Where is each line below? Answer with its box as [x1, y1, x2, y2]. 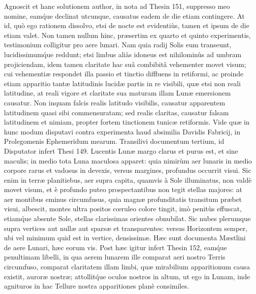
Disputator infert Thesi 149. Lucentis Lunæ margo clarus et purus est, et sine [4, 145, 238, 156]
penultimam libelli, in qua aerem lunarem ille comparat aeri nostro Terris [4, 252, 225, 262]
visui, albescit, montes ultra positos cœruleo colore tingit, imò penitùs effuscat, [4, 203, 242, 214]
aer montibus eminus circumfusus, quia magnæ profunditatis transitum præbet [4, 194, 242, 204]
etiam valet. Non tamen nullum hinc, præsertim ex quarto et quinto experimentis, [4, 30, 251, 40]
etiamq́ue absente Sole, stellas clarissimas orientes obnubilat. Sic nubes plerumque [4, 213, 251, 224]
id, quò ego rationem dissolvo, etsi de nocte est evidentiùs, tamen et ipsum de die [4, 20, 250, 31]
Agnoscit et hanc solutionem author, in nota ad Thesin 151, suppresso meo [4, 1, 230, 11]
